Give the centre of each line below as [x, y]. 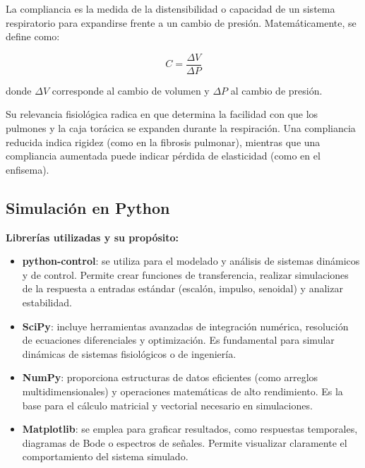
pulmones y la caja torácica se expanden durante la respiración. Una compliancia [181, 128]
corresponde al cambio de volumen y [131, 90]
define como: [33, 36]
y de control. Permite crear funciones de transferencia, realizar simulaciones [185, 274]
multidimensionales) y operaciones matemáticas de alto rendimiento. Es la [182, 391]
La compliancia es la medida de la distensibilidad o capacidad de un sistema [170, 8]
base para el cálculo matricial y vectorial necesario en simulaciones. [167, 405]
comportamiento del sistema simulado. [105, 456]
